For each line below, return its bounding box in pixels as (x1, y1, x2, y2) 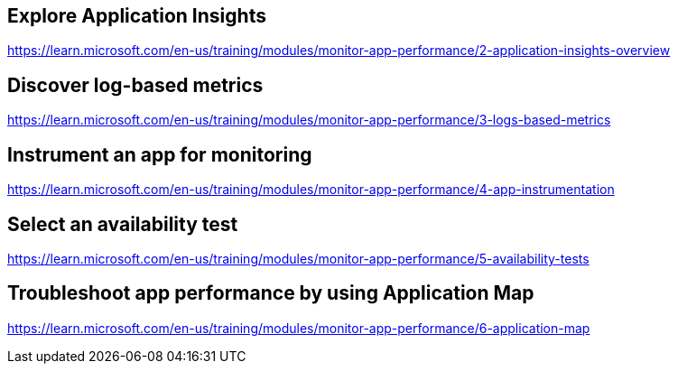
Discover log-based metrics (7, 73, 264, 97)
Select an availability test (7, 212, 238, 236)
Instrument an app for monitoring (7, 143, 312, 166)
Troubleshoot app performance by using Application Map (7, 282, 534, 305)
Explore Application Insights (7, 5, 266, 27)
